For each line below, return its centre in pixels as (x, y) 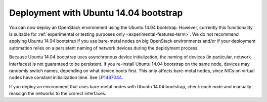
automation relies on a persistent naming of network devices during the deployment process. (104, 48)
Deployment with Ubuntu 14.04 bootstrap (96, 13)
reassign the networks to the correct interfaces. (58, 94)
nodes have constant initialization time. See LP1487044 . (66, 77)
